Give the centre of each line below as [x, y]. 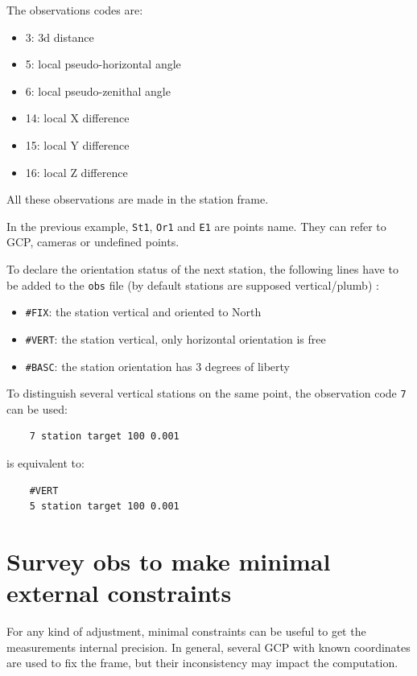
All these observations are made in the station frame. [138, 199]
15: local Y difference [77, 144]
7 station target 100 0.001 [104, 437]
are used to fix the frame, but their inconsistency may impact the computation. [202, 663]
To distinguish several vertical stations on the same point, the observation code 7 [206, 393]
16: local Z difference [76, 172]
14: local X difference [77, 118]
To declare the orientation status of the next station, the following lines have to [202, 269]
